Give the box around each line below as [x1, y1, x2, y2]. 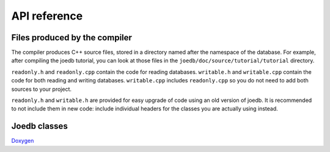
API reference [11, 9, 83, 23]
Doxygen [11, 137, 34, 145]
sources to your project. [11, 85, 72, 93]
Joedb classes [11, 121, 68, 131]
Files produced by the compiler [11, 32, 133, 43]
